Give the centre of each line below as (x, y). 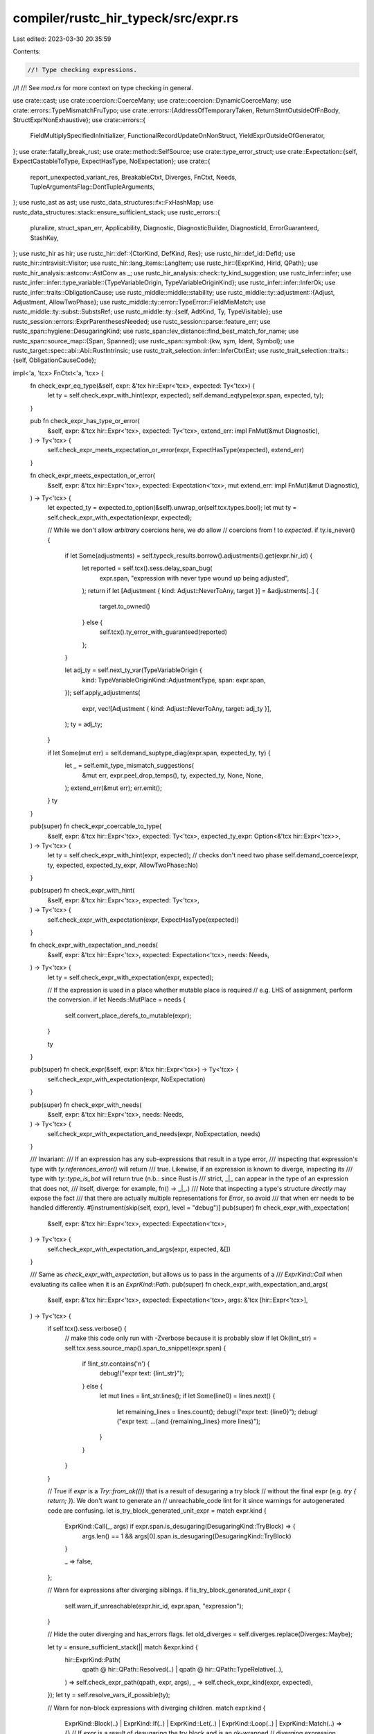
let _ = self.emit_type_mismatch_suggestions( (129, 766)
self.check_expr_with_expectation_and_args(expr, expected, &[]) (139, 1249)
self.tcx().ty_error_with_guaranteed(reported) (163, 632)
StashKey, (44, 238)
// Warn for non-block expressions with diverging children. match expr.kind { (157, 1708)
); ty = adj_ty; (84, 724)
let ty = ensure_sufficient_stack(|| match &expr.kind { (123, 1647)
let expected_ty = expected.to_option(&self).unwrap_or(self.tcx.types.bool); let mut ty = (172, 508)
